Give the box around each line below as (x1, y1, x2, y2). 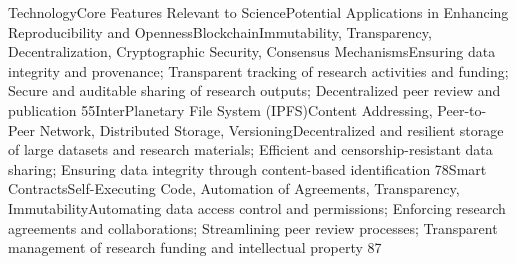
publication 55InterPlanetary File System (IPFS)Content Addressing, (8, 99, 433, 120)
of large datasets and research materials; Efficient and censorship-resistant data (8, 139, 493, 160)
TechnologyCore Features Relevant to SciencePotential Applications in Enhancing (8, 2, 509, 22)
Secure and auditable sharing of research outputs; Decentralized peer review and (8, 80, 501, 101)
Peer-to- (437, 99, 487, 120)
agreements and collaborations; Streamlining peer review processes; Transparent (8, 217, 498, 238)
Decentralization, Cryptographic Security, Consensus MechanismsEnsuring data (8, 41, 496, 62)
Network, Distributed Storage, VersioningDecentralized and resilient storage (39, 119, 504, 140)
